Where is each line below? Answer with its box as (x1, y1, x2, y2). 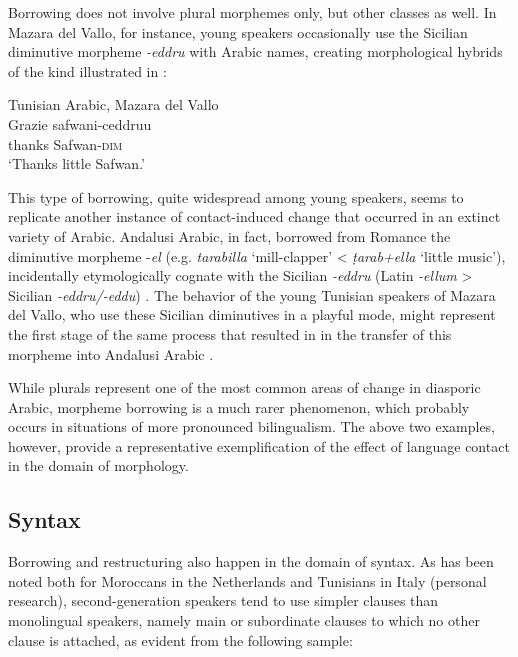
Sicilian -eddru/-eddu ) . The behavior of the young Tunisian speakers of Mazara (8, 284, 496, 305)
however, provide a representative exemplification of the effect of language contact (8, 435, 510, 456)
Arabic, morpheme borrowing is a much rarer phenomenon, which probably (8, 396, 470, 417)
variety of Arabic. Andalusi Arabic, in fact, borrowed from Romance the (8, 225, 451, 246)
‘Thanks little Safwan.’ (8, 153, 145, 174)
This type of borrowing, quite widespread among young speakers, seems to (8, 186, 464, 207)
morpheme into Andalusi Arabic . (8, 343, 214, 364)
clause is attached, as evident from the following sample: (8, 629, 353, 650)
